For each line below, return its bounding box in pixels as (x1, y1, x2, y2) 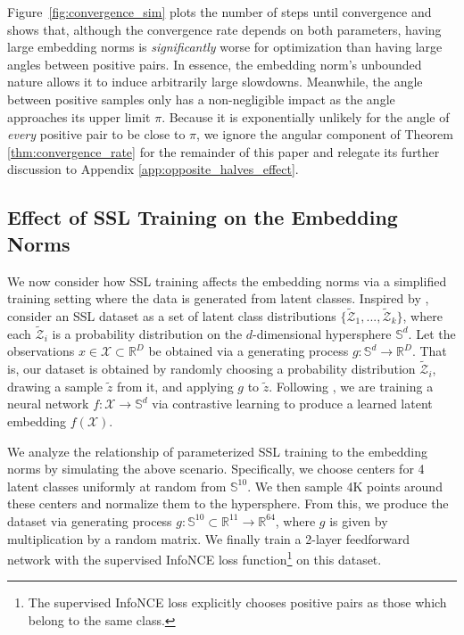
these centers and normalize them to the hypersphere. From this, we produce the (7, 494, 449, 513)
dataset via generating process (7, 511, 172, 530)
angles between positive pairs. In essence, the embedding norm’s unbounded (7, 54, 422, 73)
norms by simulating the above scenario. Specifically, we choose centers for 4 (7, 459, 425, 478)
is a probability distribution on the (52, 324, 243, 342)
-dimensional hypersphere (253, 324, 392, 342)
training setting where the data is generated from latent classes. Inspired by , (7, 289, 429, 308)
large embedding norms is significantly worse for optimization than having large (7, 37, 443, 56)
